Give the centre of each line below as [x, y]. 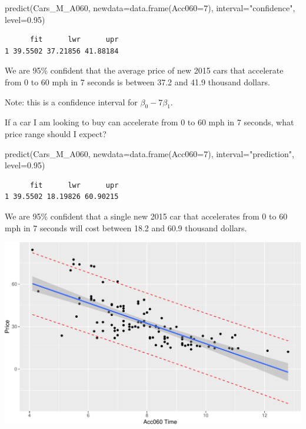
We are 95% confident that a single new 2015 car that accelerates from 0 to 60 [146, 216]
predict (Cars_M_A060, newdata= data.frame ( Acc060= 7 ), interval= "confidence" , [150, 8]
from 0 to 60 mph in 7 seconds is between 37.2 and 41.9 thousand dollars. [137, 82]
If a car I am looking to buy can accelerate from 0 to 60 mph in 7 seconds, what [149, 122]
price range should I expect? [56, 133]
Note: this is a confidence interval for [71, 102]
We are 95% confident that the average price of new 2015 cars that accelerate [144, 70]
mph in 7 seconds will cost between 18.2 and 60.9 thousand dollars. [126, 227]
